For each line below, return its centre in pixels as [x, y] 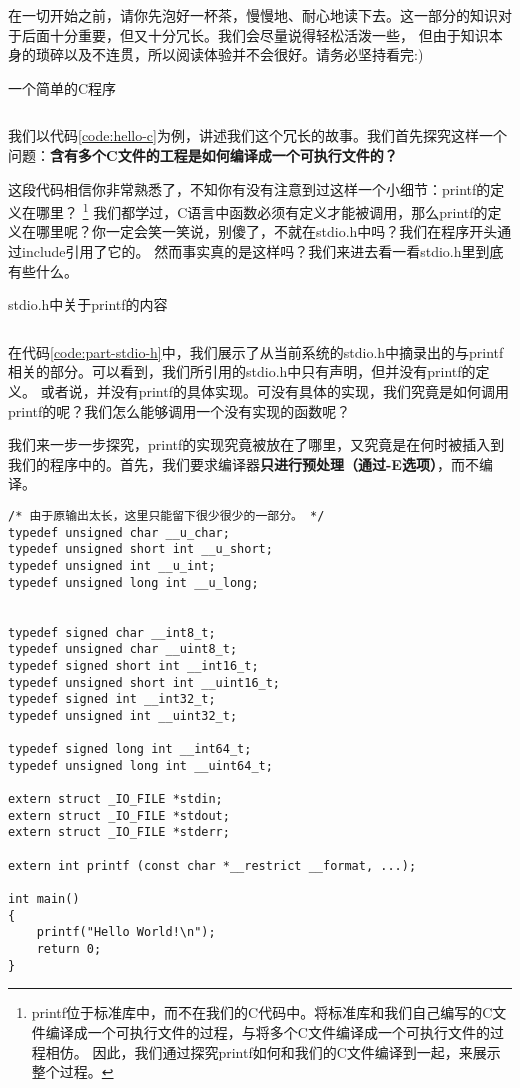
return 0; [69, 949]
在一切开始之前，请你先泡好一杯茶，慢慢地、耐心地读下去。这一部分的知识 [253, 15]
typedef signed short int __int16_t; [133, 665]
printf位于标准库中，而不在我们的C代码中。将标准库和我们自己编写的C [262, 1012]
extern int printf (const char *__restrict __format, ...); [212, 865]
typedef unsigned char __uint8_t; [123, 649]
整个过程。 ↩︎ [72, 1071]
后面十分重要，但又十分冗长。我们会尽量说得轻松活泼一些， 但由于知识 [255, 34]
